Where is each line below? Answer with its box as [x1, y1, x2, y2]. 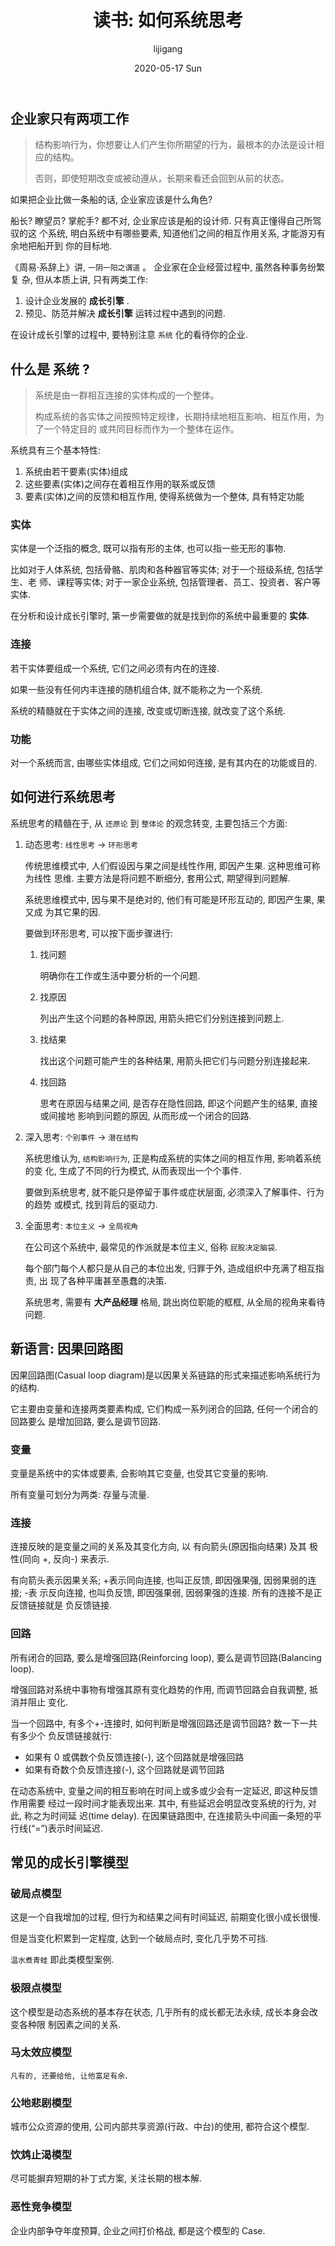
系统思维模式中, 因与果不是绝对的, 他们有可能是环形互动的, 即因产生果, [24, 893, 315, 905]
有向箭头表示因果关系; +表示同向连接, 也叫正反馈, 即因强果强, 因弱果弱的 [10, 1574, 308, 1586]
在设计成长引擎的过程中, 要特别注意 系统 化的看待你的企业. [10, 329, 248, 341]
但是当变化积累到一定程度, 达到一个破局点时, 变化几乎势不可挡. [10, 1932, 268, 1945]
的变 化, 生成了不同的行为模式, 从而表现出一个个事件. [24, 1164, 242, 1176]
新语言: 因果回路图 [10, 1341, 123, 1358]
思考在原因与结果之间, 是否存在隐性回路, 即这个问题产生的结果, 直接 [39, 1097, 318, 1109]
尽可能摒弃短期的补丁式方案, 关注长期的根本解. [10, 2172, 203, 2185]
